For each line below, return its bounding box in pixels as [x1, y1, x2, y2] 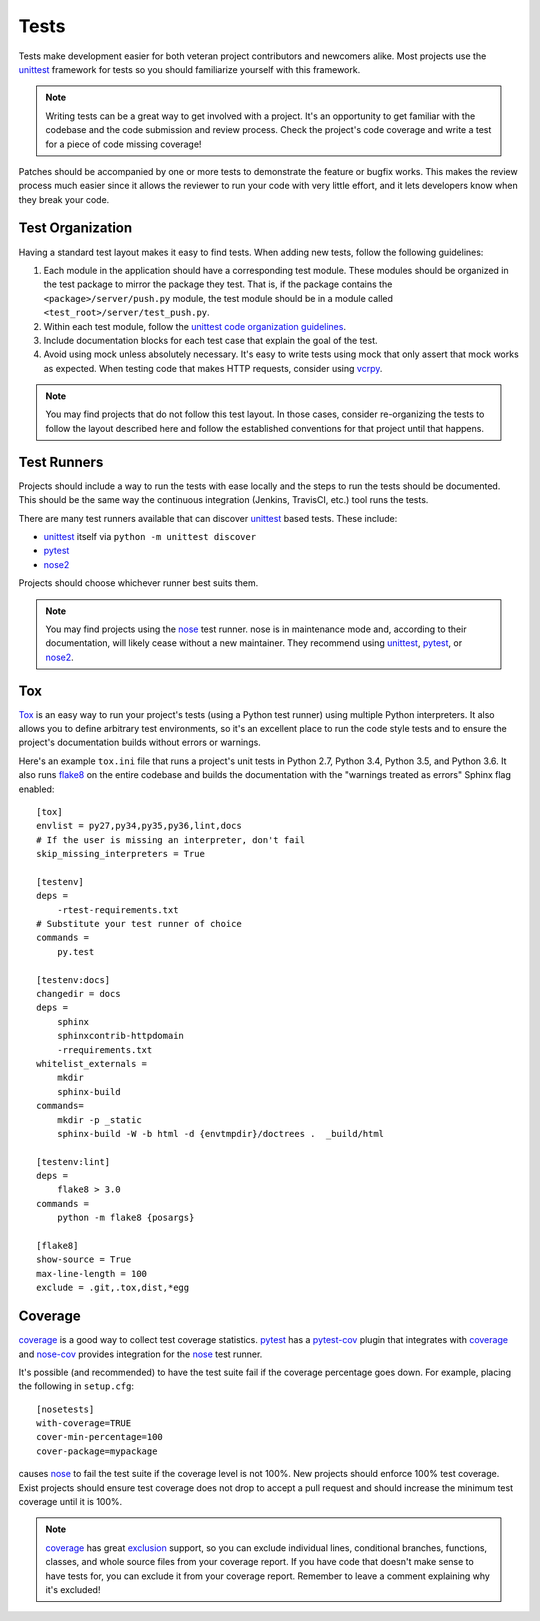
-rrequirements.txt [56, 1044, 153, 1055]
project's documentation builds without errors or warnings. [18, 736, 262, 749]
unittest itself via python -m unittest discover [43, 530, 257, 542]
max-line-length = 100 [36, 1268, 148, 1279]
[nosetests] [36, 1403, 95, 1415]
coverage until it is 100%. [18, 1496, 123, 1508]
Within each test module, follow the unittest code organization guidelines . [43, 320, 347, 332]
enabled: [18, 783, 55, 795]
